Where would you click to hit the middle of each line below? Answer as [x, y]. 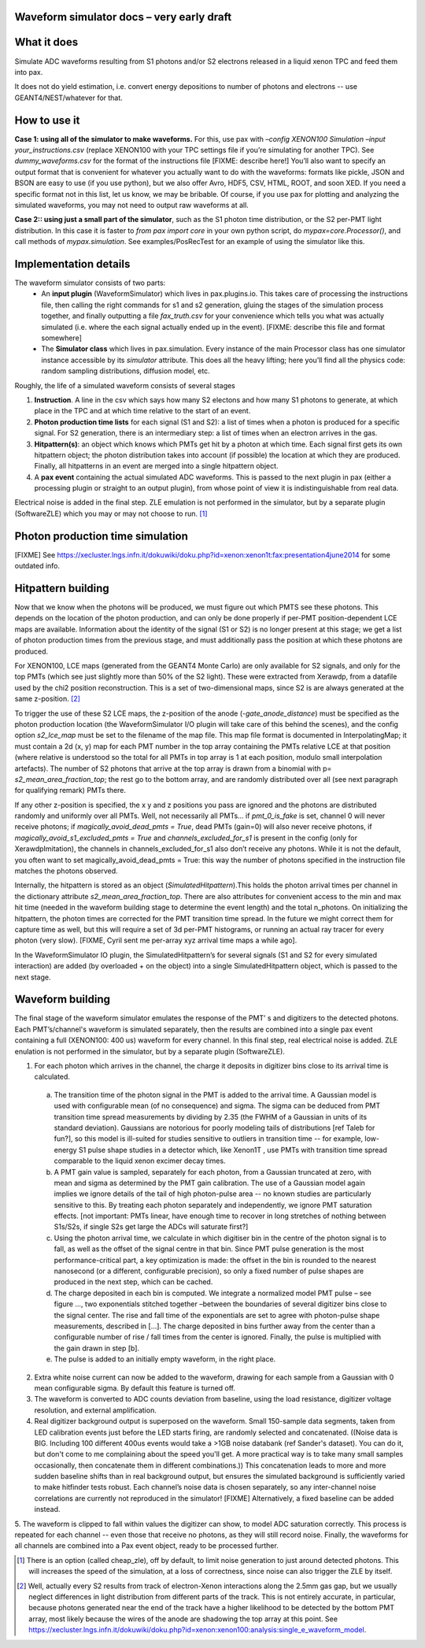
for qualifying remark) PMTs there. [70, 791]
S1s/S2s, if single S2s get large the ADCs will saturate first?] [151, 1227]
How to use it [47, 120]
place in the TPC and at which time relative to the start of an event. [142, 411]
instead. [47, 1509]
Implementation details [72, 264]
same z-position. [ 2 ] [47, 699]
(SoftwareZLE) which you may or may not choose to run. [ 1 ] [111, 513]
